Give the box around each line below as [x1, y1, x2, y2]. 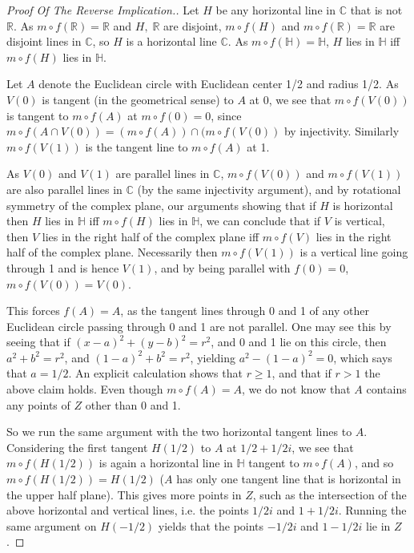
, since [211, 107, 242, 123]
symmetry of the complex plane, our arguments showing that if [6, 196, 316, 213]
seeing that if [6, 333, 70, 350]
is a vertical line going [299, 244, 408, 260]
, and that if [271, 365, 332, 381]
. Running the [338, 502, 407, 519]
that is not [350, 2, 403, 18]
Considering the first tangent [6, 438, 148, 455]
